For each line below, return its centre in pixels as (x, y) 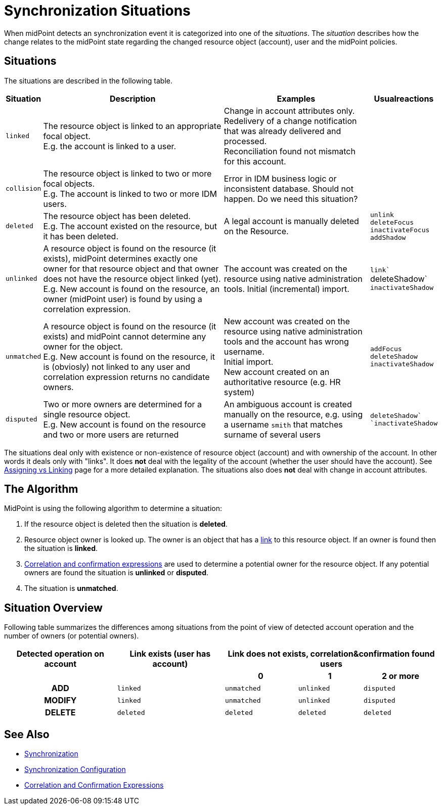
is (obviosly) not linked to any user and (117, 367)
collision (24, 189)
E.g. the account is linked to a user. (110, 146)
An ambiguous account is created (288, 404)
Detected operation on (60, 654)
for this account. (255, 161)
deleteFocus (392, 222)
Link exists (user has (170, 654)
